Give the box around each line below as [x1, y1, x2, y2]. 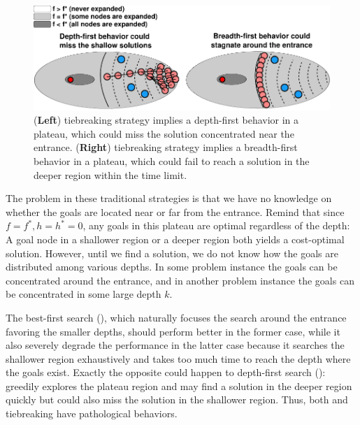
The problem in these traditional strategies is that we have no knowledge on [6, 191, 332, 206]
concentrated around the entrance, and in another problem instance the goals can [6, 273, 354, 287]
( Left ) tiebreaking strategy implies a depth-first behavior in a [34, 113, 299, 127]
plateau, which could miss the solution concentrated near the [34, 126, 294, 141]
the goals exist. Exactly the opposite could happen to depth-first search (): [6, 365, 326, 380]
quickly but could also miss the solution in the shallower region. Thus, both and [6, 392, 348, 407]
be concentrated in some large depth [6, 287, 161, 301]
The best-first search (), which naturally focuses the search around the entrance [6, 310, 347, 324]
